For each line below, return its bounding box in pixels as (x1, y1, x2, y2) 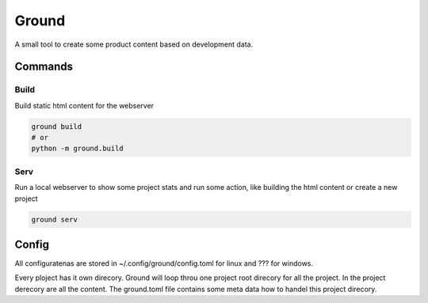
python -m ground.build (31, 144, 124, 153)
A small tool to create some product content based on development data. (14, 40, 254, 49)
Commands (14, 60, 74, 74)
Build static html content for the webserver (14, 100, 155, 110)
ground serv (31, 214, 78, 224)
